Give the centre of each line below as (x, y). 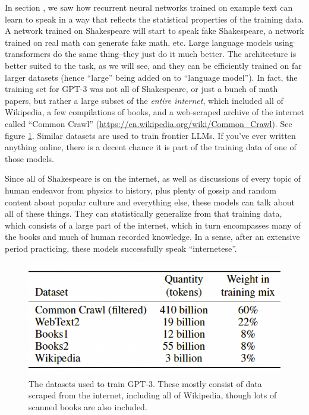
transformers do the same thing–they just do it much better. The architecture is (151, 54)
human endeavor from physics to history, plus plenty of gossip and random (141, 190)
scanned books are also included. (88, 406)
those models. (29, 158)
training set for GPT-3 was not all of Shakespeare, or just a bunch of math (141, 89)
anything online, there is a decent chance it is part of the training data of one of (151, 147)
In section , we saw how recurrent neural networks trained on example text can (149, 7)
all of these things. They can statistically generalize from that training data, (144, 213)
